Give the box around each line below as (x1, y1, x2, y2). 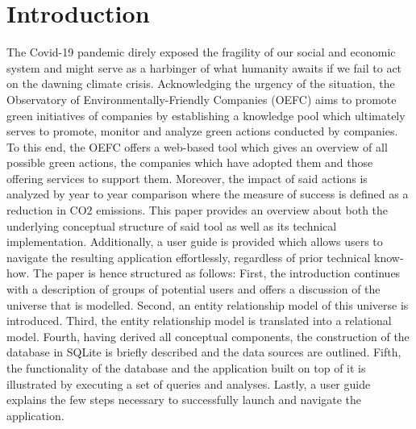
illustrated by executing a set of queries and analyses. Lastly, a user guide (6, 375, 371, 392)
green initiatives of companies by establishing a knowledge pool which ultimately (6, 106, 406, 123)
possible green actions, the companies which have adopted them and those (6, 154, 373, 171)
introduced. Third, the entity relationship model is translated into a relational (6, 312, 392, 329)
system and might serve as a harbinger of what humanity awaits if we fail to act (6, 59, 402, 76)
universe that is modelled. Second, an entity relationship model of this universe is (6, 296, 409, 313)
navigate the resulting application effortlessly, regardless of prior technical (6, 248, 371, 265)
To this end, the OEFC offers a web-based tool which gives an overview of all (6, 138, 388, 155)
